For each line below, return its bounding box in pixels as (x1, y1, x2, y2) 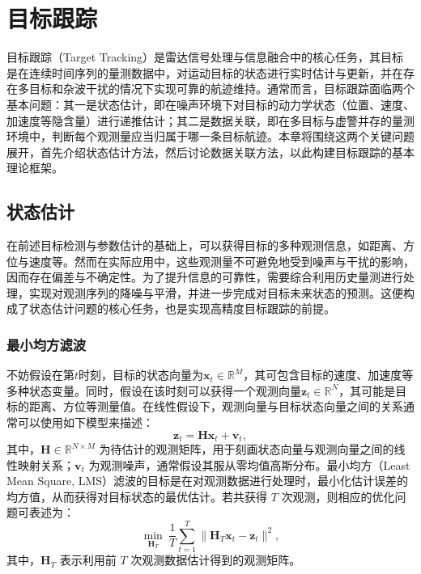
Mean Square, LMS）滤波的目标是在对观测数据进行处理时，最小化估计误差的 (6, 472, 409, 489)
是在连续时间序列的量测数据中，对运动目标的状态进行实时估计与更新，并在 (6, 64, 403, 81)
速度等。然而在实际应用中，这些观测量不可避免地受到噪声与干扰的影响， (28, 252, 415, 269)
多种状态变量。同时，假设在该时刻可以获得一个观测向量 (6, 382, 301, 399)
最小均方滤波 (6, 334, 87, 354)
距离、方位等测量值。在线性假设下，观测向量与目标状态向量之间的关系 (28, 398, 403, 415)
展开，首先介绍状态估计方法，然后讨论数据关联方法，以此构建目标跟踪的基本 (6, 143, 415, 160)
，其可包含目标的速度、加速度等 (243, 366, 414, 383)
